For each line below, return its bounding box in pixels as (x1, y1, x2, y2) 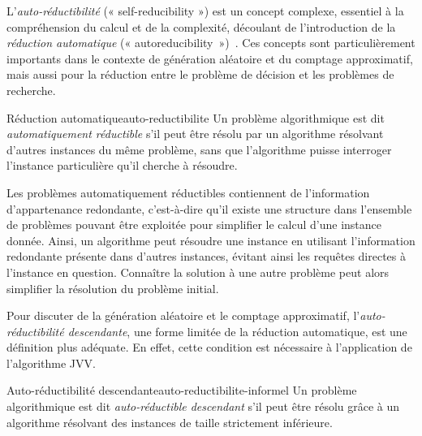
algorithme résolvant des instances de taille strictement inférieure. (6, 413, 333, 430)
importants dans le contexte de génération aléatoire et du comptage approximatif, (6, 50, 413, 67)
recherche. (6, 81, 56, 98)
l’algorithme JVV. (6, 354, 96, 371)
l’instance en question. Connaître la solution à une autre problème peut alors (6, 263, 390, 280)
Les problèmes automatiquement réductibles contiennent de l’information (6, 183, 370, 201)
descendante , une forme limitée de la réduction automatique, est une (67, 322, 407, 339)
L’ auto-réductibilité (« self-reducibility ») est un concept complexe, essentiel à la (6, 2, 404, 19)
